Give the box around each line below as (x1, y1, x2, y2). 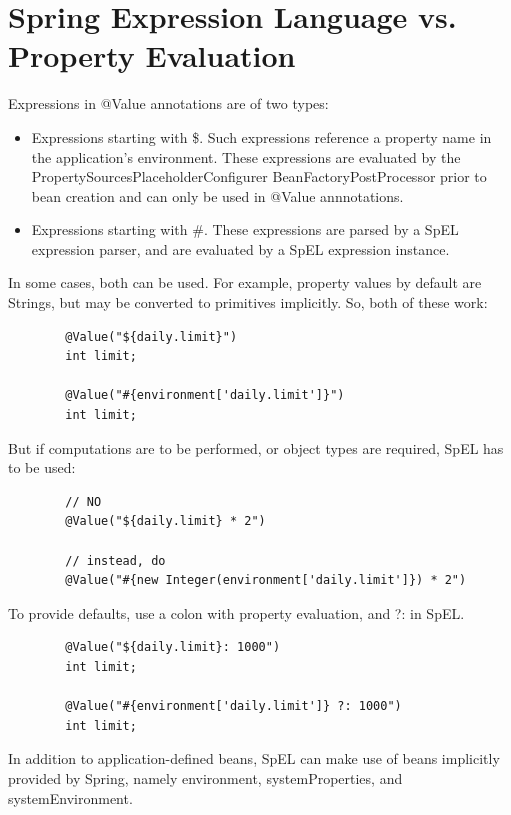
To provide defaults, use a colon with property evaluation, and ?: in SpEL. (8, 602, 465, 623)
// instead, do (65, 553, 166, 568)
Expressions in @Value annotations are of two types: (8, 93, 329, 114)
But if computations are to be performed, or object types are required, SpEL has (8, 437, 504, 458)
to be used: (8, 457, 76, 478)
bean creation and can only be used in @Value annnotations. (31, 185, 404, 206)
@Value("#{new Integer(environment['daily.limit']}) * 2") (65, 573, 467, 588)
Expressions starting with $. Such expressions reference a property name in (31, 126, 492, 147)
